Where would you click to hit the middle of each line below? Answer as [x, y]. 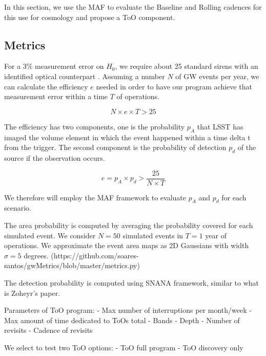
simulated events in [153, 235]
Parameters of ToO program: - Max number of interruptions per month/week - [128, 310]
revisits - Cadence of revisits [48, 330]
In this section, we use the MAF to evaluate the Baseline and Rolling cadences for [133, 7]
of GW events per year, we [217, 76]
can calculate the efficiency [46, 86]
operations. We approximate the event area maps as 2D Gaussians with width [127, 245]
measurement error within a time [56, 96]
